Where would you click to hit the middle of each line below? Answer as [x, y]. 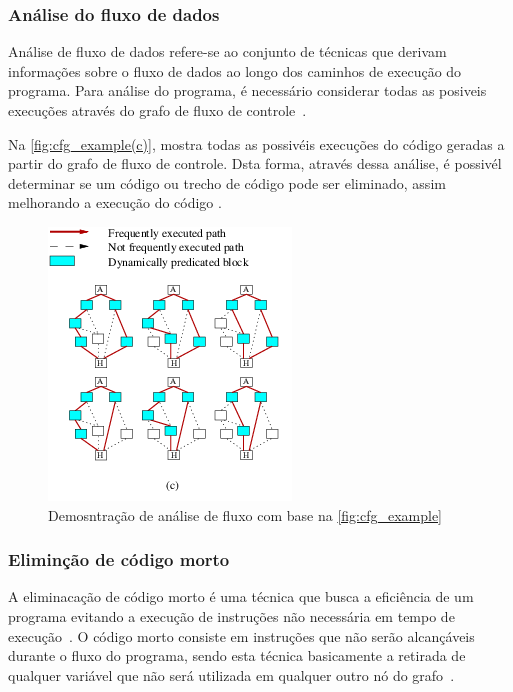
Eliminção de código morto [119, 559]
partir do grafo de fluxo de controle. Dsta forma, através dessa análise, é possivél [255, 163]
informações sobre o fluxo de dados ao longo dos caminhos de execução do [235, 70]
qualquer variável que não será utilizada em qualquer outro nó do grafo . [231, 674]
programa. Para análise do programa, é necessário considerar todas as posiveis [247, 90]
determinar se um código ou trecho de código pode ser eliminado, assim [227, 182]
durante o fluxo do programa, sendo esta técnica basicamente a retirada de [237, 655]
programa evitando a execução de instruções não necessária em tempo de [231, 615]
